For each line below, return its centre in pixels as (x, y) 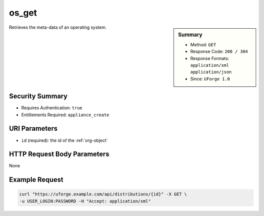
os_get (23, 13)
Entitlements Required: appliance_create (65, 115)
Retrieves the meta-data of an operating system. (58, 27)
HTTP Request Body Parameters (59, 154)
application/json (211, 72)
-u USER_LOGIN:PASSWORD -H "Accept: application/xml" (85, 201)
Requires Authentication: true (52, 108)
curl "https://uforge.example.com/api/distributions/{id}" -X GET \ (103, 194)
